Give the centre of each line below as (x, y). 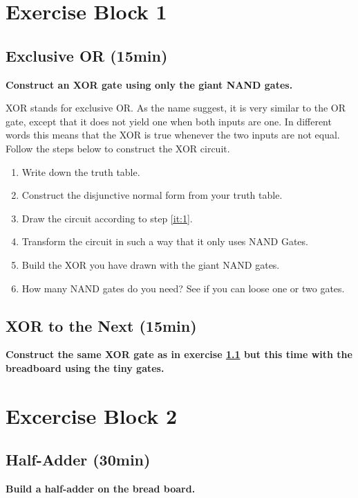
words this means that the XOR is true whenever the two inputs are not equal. (173, 135)
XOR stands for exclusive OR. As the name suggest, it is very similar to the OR (176, 108)
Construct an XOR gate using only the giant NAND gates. (149, 84)
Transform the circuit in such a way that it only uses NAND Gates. (165, 241)
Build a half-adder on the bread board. (101, 489)
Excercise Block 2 (91, 415)
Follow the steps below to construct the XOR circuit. (118, 148)
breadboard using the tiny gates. (85, 367)
